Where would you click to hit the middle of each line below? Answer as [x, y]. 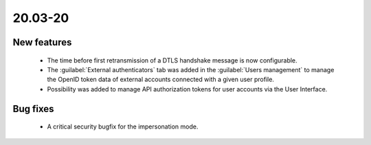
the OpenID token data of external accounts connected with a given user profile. [161, 80]
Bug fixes [33, 109]
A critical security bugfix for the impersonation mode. [123, 126]
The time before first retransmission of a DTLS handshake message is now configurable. [172, 60]
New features [42, 42]
